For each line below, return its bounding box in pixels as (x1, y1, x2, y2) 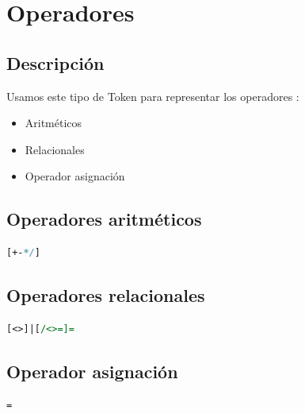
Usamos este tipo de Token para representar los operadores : (6, 87, 299, 104)
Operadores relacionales (6, 283, 205, 308)
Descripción (6, 50, 105, 75)
